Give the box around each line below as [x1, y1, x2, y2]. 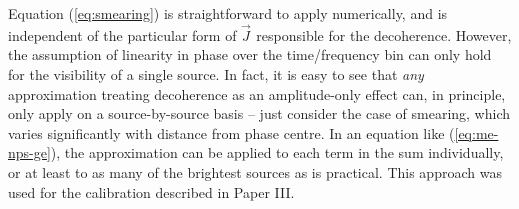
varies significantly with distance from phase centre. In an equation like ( [8, 122, 455, 143]
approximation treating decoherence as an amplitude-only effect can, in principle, [8, 83, 506, 104]
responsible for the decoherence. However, [256, 24, 512, 45]
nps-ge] [8, 142, 51, 163]
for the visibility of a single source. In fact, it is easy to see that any [8, 64, 424, 84]
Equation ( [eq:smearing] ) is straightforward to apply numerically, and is [8, 3, 448, 23]
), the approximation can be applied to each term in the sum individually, [50, 142, 504, 163]
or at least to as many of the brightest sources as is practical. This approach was [8, 161, 502, 182]
